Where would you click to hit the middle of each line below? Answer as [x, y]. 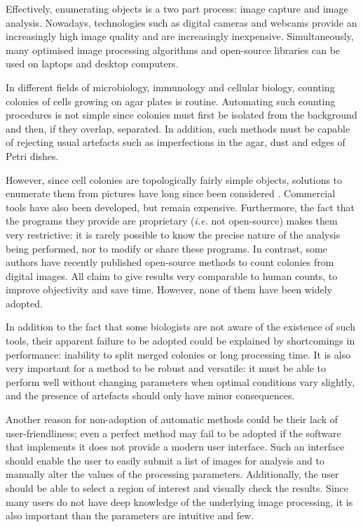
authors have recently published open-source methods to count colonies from [170, 262]
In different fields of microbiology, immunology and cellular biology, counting [170, 87]
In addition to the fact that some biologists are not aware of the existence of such [180, 327]
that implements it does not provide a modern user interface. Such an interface [175, 447]
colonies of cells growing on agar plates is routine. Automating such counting [171, 101]
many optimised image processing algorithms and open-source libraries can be [173, 49]
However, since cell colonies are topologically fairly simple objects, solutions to [174, 179]
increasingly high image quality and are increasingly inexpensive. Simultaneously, [180, 36]
